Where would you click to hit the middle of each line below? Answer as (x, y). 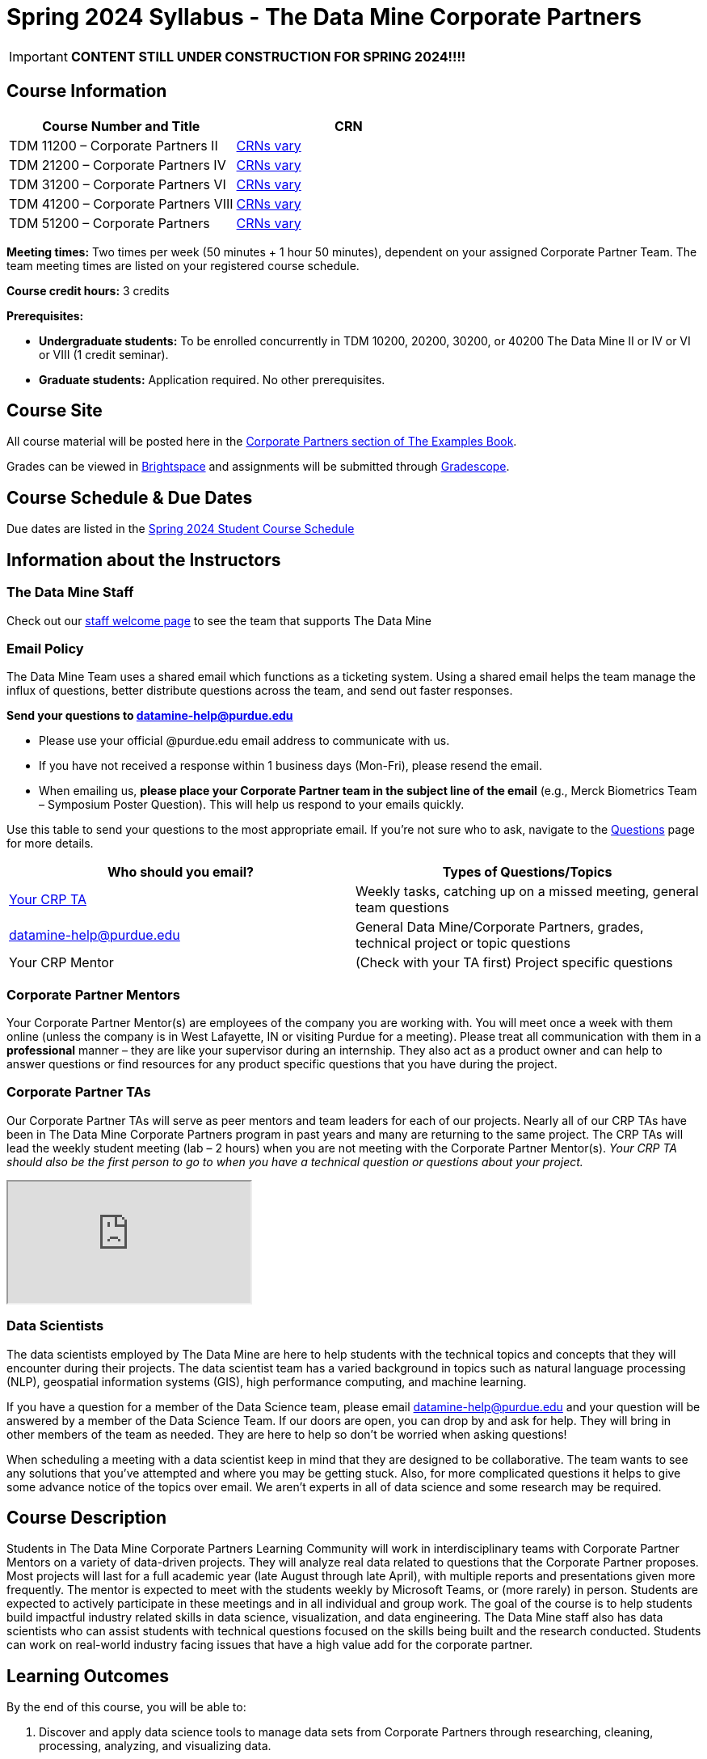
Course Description (86, 1517)
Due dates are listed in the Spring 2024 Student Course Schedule (181, 529)
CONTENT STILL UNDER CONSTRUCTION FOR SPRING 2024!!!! (268, 56)
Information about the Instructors (144, 560)
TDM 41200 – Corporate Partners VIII (121, 203)
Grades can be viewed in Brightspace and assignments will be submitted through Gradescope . (258, 467)
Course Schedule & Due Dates (130, 497)
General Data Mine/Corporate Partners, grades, (500, 927)
